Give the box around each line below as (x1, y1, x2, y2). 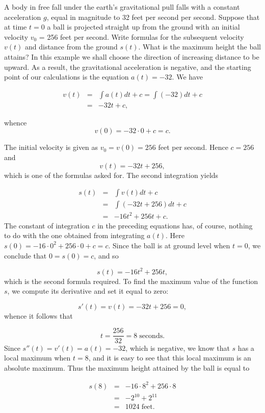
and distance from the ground (24, 41, 118, 52)
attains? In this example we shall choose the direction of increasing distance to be (4, 51, 259, 62)
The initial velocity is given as (4, 142, 98, 152)
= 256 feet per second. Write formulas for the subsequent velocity (39, 31, 244, 42)
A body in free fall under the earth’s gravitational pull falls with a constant (4, 2, 240, 12)
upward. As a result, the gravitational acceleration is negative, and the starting (4, 61, 251, 72)
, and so (94, 250, 119, 261)
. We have (172, 71, 203, 82)
